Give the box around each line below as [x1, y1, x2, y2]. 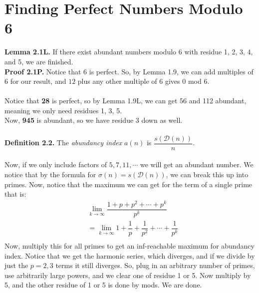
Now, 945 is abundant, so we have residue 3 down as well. [4, 115, 183, 125]
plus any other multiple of [77, 76, 157, 86]
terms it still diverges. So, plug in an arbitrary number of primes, [55, 260, 255, 271]
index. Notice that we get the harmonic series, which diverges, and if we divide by [4, 250, 255, 261]
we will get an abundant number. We [140, 159, 254, 170]
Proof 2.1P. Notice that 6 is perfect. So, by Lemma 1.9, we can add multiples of [4, 66, 254, 76]
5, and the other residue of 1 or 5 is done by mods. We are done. [4, 280, 202, 290]
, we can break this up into [166, 169, 249, 179]
